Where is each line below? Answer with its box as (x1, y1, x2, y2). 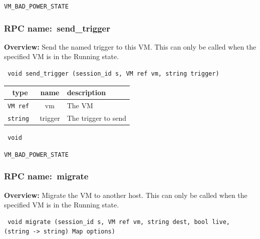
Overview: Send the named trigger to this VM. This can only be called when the (4, 41, 256, 52)
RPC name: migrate (4, 170, 89, 182)
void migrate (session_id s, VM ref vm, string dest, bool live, (8, 218, 230, 225)
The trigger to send (67, 112, 127, 123)
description (67, 87, 106, 98)
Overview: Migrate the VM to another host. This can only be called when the (4, 189, 247, 200)
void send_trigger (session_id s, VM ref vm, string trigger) (8, 70, 219, 78)
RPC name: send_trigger (4, 22, 111, 34)
